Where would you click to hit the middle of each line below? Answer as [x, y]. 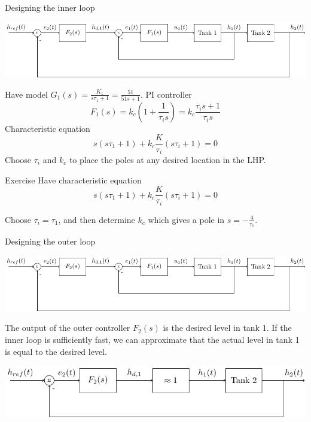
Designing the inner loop [50, 7]
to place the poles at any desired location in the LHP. [167, 159]
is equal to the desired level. [56, 351]
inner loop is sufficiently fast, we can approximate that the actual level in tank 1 [152, 340]
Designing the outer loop [50, 241]
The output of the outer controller [68, 328]
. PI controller [166, 94]
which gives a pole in [186, 219]
